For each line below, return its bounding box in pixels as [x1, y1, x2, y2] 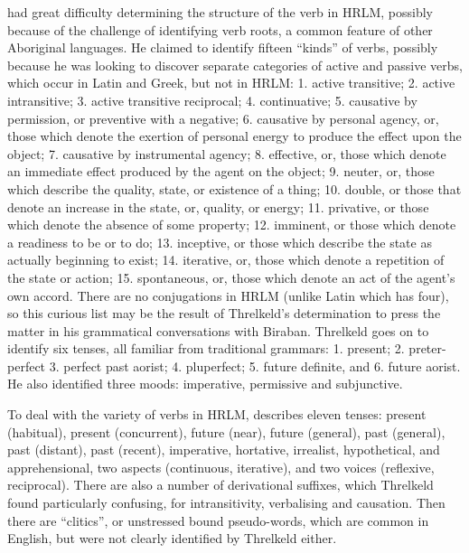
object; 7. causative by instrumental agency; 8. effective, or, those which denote [7, 144, 446, 163]
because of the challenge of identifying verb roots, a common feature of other [7, 20, 433, 39]
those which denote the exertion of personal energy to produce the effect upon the [7, 127, 462, 145]
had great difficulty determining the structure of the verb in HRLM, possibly [7, 3, 434, 21]
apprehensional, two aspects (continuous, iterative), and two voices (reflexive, [7, 457, 435, 476]
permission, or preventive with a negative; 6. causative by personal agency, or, [7, 108, 439, 127]
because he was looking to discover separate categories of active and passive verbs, [7, 55, 463, 74]
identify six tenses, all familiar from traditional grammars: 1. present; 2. [7, 339, 405, 358]
